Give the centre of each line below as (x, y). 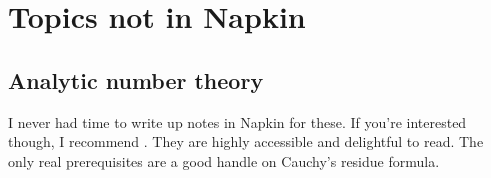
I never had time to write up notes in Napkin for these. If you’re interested (237, 121)
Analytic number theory (136, 79)
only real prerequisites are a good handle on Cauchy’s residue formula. (224, 160)
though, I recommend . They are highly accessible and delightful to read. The (246, 141)
